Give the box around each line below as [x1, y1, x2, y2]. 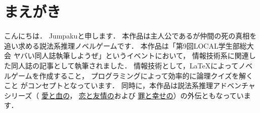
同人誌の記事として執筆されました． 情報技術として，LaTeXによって [11, 60, 239, 70]
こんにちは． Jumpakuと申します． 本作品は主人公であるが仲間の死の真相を [4, 30, 257, 41]
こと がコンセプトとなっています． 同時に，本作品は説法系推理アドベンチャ [4, 80, 255, 91]
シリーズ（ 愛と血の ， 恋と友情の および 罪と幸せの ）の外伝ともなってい [4, 90, 244, 100]
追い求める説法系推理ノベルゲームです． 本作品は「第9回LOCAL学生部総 [4, 40, 247, 51]
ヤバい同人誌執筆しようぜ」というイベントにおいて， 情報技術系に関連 [13, 50, 249, 61]
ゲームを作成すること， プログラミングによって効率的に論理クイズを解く [11, 70, 253, 81]
